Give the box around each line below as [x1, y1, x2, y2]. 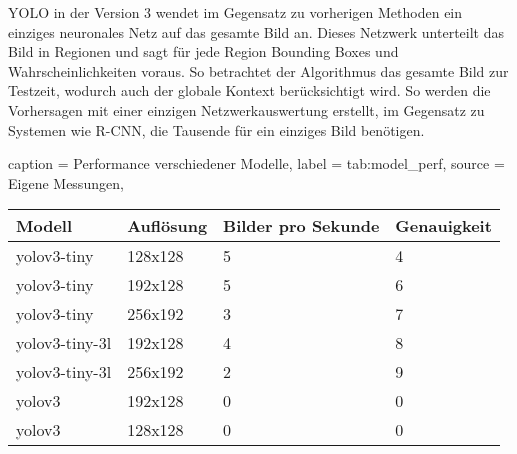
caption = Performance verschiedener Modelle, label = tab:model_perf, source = [8, 153, 505, 174]
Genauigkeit [395, 214, 492, 238]
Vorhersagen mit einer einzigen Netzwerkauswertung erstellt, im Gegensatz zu [8, 99, 485, 120]
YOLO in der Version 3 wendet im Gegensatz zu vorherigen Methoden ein [8, 2, 463, 22]
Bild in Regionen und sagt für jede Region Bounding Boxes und [8, 41, 399, 62]
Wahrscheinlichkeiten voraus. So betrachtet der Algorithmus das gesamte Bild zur [8, 60, 509, 81]
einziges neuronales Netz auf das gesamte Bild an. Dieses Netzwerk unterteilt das [8, 21, 505, 42]
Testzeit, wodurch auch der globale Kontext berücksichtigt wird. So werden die [8, 80, 491, 101]
